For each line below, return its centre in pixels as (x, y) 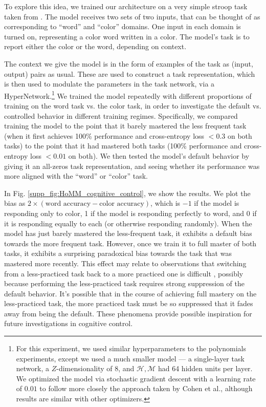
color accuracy (122, 204)
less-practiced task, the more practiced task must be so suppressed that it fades (129, 303)
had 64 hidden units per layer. (205, 368)
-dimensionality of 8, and (95, 368)
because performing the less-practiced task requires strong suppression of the (124, 283)
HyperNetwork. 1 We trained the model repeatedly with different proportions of (128, 95)
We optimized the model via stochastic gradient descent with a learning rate (136, 378)
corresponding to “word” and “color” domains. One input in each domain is (123, 26)
